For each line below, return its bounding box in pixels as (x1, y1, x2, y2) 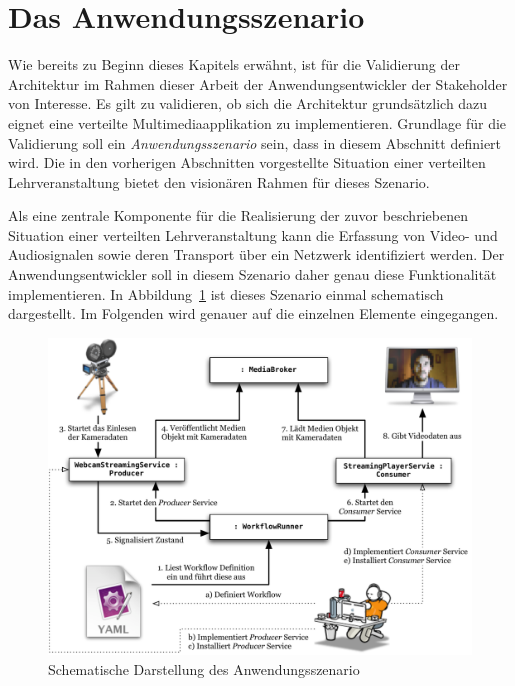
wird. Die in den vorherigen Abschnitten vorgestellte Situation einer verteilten (8, 152, 486, 173)
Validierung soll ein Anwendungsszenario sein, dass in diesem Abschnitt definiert (8, 132, 502, 153)
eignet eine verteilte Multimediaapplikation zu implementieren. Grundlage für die (8, 112, 507, 133)
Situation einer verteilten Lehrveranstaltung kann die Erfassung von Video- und (8, 224, 498, 245)
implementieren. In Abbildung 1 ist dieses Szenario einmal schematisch (8, 283, 444, 304)
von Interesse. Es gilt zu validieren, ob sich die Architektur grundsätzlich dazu (8, 93, 488, 114)
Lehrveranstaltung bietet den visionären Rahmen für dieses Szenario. (8, 171, 430, 192)
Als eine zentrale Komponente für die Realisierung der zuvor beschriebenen (8, 205, 468, 226)
